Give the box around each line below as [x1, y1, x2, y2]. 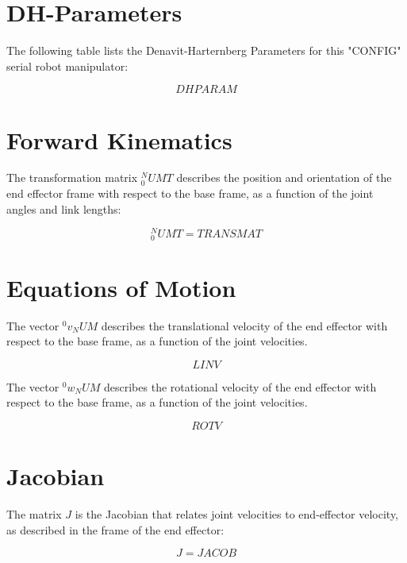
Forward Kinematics [6, 123, 232, 156]
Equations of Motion [6, 271, 236, 303]
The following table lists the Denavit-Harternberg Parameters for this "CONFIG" [6, 42, 401, 59]
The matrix [6, 506, 62, 523]
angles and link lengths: [6, 200, 121, 217]
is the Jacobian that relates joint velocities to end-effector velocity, [75, 506, 399, 523]
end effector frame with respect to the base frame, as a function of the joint [6, 185, 374, 202]
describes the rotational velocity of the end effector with [104, 378, 377, 395]
